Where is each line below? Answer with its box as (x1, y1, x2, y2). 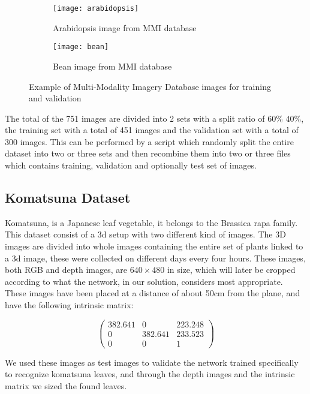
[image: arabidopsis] (53, 4, 139, 13)
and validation (29, 92, 82, 104)
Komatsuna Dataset (5, 188, 131, 207)
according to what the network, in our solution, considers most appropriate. (5, 275, 283, 287)
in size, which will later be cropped (167, 263, 296, 276)
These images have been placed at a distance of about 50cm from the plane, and (5, 287, 300, 299)
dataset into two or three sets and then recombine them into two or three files (5, 147, 291, 160)
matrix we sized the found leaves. (5, 379, 127, 392)
